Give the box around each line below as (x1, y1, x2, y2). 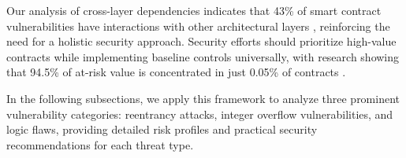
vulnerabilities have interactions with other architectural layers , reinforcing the (6, 17, 390, 34)
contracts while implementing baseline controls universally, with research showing (6, 48, 400, 64)
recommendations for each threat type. (6, 136, 194, 152)
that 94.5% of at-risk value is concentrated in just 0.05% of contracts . (6, 64, 346, 80)
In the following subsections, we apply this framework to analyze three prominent (6, 90, 400, 106)
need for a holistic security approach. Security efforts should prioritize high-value (6, 33, 397, 50)
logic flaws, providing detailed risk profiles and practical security (6, 121, 318, 138)
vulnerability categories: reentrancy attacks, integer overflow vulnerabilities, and (6, 105, 393, 122)
